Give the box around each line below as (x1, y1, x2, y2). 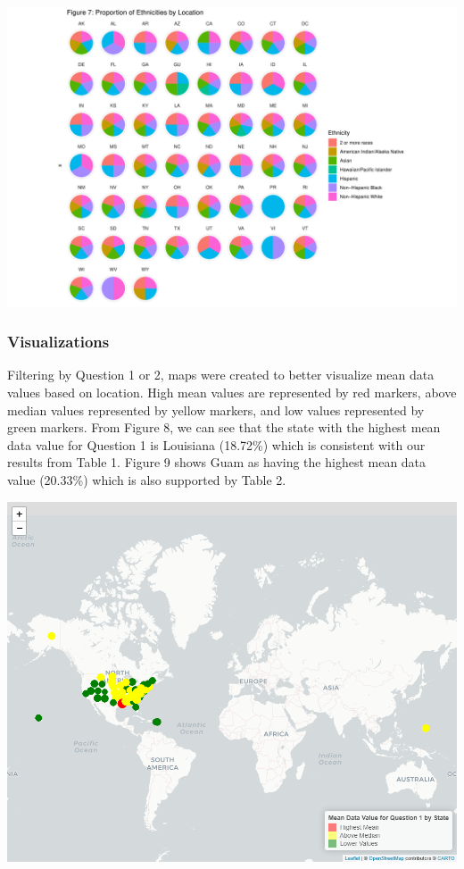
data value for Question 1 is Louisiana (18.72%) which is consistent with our (7, 435, 426, 454)
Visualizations (7, 330, 110, 353)
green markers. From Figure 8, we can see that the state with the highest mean (7, 418, 441, 437)
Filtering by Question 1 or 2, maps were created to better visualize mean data (7, 365, 435, 384)
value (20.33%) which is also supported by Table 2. (7, 471, 286, 489)
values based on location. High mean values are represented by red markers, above (7, 383, 457, 402)
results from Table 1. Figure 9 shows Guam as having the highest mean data (7, 453, 427, 472)
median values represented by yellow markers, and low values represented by (7, 400, 425, 419)
